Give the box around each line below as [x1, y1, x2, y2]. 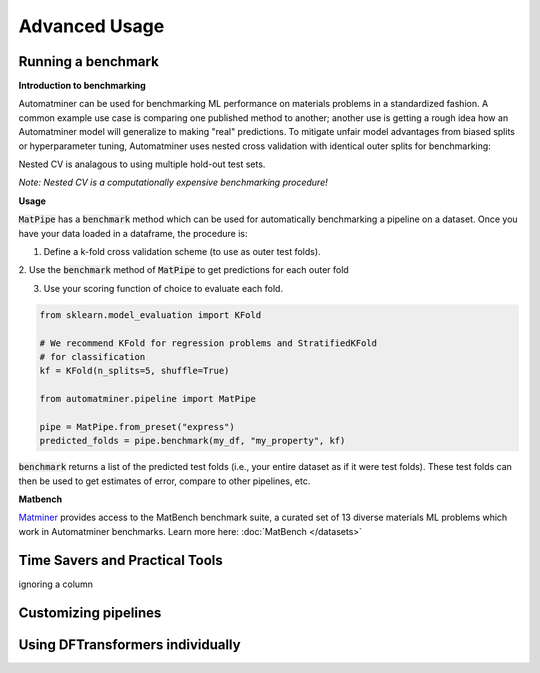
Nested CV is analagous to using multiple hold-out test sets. [18, 158, 266, 170]
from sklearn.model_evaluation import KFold [39, 309, 262, 320]
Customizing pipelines [18, 604, 162, 621]
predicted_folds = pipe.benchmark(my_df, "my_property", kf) [39, 435, 346, 447]
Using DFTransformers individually [18, 636, 241, 653]
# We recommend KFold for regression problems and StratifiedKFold [39, 337, 378, 349]
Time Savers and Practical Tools [18, 551, 224, 569]
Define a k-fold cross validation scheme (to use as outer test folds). [43, 245, 321, 257]
